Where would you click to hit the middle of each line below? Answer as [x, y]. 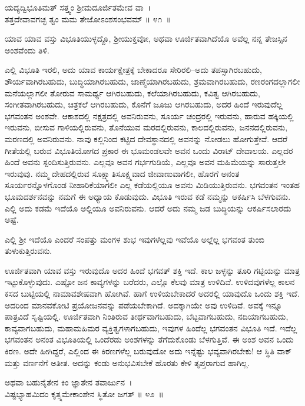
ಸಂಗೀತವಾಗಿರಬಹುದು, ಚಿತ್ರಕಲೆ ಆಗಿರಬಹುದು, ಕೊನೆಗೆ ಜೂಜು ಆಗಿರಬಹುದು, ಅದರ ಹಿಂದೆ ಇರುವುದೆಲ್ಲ [144, 104]
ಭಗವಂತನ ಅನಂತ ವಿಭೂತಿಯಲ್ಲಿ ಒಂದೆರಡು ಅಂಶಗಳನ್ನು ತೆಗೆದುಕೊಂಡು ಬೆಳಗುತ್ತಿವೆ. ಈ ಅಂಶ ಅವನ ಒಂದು [149, 339]
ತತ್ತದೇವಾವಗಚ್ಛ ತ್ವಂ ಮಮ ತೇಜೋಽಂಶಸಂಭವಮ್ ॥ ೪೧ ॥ [88, 19]
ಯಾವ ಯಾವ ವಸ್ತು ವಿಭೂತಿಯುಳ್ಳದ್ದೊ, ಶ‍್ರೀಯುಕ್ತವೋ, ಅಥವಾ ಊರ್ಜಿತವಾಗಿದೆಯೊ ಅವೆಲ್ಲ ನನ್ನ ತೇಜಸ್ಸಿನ [146, 38]
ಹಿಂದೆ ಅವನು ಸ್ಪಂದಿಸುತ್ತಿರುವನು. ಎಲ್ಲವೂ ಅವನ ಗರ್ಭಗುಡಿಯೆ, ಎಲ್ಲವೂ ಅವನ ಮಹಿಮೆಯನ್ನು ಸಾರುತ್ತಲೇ [145, 162]
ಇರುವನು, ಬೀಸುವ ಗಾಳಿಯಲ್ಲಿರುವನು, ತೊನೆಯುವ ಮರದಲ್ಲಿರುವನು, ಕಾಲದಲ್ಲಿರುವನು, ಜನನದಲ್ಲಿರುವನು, [146, 127]
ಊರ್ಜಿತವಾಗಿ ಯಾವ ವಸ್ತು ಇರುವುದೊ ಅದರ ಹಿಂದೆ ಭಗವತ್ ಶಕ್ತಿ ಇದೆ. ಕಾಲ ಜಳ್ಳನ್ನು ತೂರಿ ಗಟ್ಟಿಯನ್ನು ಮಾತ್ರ [152, 270]
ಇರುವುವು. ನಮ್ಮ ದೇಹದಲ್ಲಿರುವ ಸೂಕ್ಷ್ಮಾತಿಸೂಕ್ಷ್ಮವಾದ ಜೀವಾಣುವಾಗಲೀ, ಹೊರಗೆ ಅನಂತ [122, 173]
